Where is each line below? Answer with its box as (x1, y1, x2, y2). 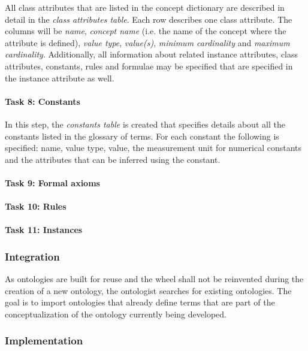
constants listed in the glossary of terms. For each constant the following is (5, 129, 279, 142)
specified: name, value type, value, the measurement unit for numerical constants (5, 141, 302, 154)
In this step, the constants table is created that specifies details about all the (5, 117, 285, 130)
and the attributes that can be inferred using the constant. (5, 153, 221, 165)
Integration (5, 249, 60, 264)
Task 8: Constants (5, 95, 80, 107)
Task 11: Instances (5, 223, 83, 236)
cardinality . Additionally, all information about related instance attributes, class (5, 48, 298, 60)
